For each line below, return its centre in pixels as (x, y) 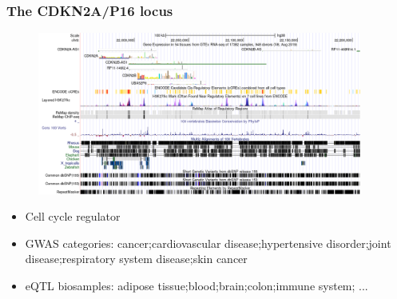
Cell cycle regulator (73, 216)
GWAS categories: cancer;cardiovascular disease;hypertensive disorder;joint (208, 243)
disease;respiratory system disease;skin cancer (136, 259)
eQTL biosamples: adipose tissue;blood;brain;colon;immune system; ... (197, 285)
